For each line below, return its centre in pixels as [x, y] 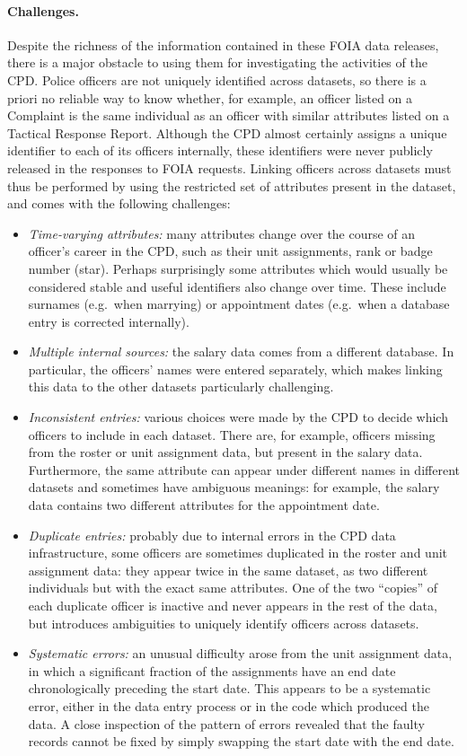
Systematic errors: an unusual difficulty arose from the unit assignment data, [240, 653]
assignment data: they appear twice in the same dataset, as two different [228, 570]
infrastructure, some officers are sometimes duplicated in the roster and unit [238, 553]
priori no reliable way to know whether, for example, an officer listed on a [210, 97]
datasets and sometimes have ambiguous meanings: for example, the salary [234, 487]
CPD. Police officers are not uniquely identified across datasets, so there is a [217, 79]
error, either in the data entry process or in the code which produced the [229, 705]
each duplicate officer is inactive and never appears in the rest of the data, [233, 606]
